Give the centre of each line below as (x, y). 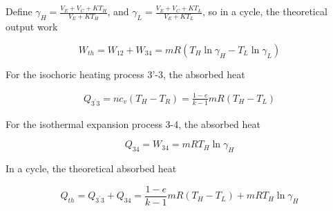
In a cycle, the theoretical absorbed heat (91, 168)
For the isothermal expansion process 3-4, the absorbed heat (133, 123)
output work (32, 27)
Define (19, 11)
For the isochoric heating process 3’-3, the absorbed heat (125, 74)
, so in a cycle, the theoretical (265, 11)
